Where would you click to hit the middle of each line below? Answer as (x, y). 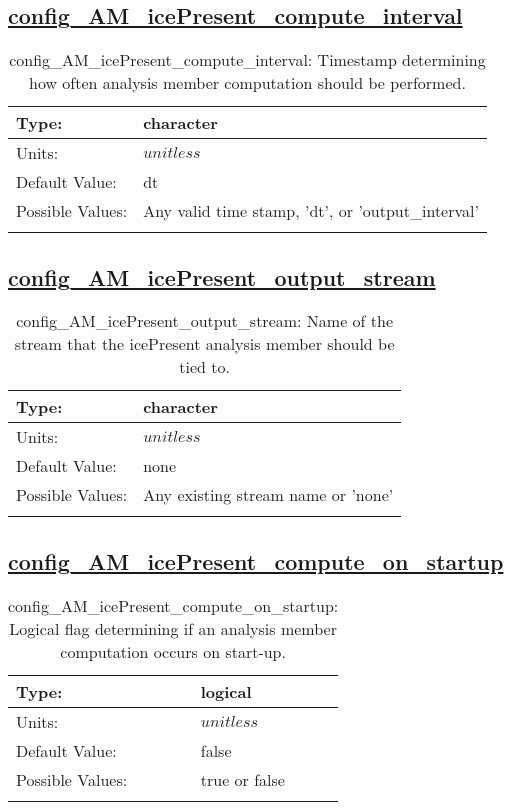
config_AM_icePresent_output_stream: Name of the (205, 321)
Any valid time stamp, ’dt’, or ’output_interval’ (311, 211)
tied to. (204, 367)
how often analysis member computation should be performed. (247, 83)
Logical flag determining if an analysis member (173, 628)
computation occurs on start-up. (173, 651)
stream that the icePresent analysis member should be (204, 344)
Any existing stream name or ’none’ (268, 495)
